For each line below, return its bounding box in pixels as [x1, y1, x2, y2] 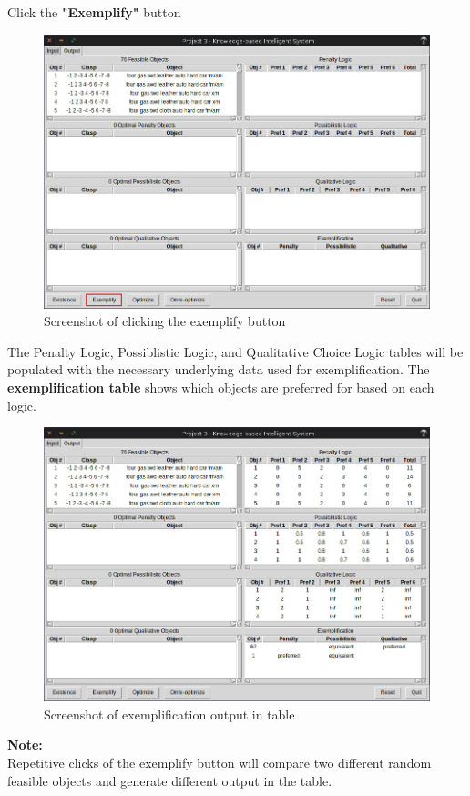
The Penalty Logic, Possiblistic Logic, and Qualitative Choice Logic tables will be [7, 342, 464, 361]
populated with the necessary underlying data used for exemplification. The [7, 360, 430, 379]
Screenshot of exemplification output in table [44, 704, 295, 723]
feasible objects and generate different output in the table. [7, 770, 332, 790]
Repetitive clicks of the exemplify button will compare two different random [7, 752, 432, 771]
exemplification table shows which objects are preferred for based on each [7, 377, 434, 396]
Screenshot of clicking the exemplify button [44, 311, 286, 331]
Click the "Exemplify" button [7, 3, 181, 21]
